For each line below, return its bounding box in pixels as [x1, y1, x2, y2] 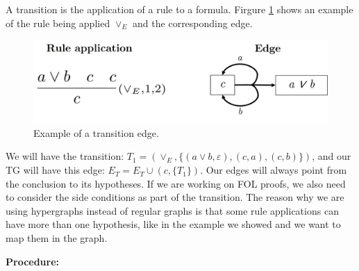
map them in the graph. [6, 231, 108, 245]
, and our [312, 149, 351, 163]
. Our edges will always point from [200, 163, 347, 177]
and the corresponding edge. [133, 15, 253, 30]
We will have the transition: [6, 149, 124, 163]
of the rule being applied [6, 15, 110, 30]
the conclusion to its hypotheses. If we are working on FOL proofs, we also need [6, 176, 346, 190]
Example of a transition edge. [33, 125, 159, 140]
